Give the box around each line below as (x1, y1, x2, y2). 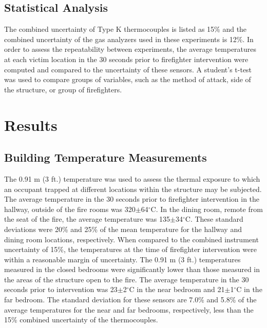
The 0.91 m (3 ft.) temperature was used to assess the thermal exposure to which (4, 173, 260, 184)
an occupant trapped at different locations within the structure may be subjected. (4, 183, 262, 194)
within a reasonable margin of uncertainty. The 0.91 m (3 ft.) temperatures (4, 254, 241, 264)
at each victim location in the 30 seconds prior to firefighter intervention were (4, 53, 249, 64)
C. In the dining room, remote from (150, 203, 263, 214)
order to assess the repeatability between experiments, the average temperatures (4, 44, 257, 54)
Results (4, 114, 58, 135)
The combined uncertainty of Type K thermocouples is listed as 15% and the (4, 24, 247, 34)
